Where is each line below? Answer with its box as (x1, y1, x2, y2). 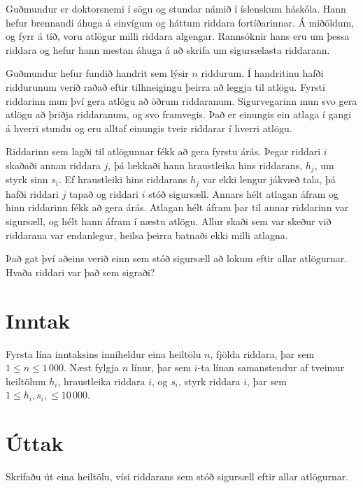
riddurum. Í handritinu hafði (201, 66, 324, 80)
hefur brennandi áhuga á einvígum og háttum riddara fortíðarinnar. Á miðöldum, (6, 15, 355, 29)
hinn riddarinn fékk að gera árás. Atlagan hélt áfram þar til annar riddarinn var (6, 200, 349, 215)
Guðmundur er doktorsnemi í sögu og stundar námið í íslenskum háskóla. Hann (6, 1, 346, 15)
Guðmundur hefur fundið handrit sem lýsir (6, 66, 189, 80)
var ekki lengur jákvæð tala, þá (202, 172, 336, 187)
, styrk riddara (178, 373, 241, 388)
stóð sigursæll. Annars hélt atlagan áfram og (148, 186, 339, 201)
